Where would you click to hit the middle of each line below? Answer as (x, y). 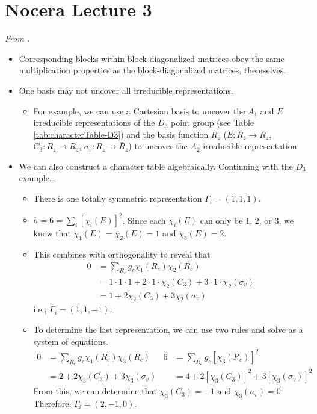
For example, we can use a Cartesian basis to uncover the (139, 110)
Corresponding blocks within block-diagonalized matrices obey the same (152, 58)
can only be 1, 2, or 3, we (247, 220)
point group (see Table (212, 122)
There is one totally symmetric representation (118, 198)
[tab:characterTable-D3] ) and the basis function (121, 134)
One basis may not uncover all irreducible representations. (126, 90)
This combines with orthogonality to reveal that (122, 254)
